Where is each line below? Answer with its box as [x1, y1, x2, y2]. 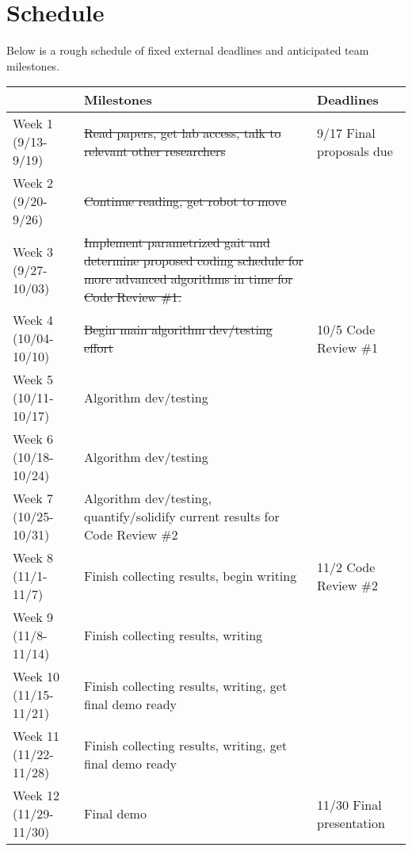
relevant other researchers [84, 141, 226, 160]
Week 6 [13, 429, 54, 448]
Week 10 [13, 667, 60, 686]
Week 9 [13, 608, 54, 627]
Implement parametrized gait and [84, 233, 270, 252]
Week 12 [13, 786, 60, 805]
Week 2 [13, 174, 54, 193]
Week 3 [13, 242, 54, 261]
